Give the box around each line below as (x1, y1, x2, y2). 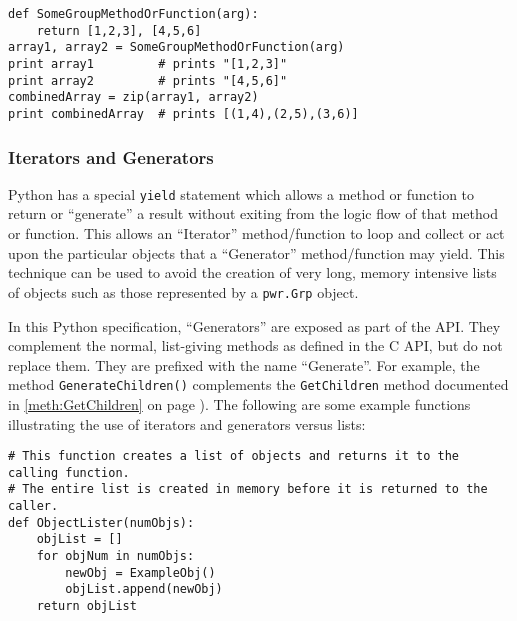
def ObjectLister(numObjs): (8, 515, 195, 530)
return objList (36, 599, 137, 614)
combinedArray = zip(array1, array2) (8, 90, 259, 105)
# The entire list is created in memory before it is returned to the (8, 482, 488, 497)
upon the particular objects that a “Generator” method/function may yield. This (8, 242, 505, 263)
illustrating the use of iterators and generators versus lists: (8, 413, 366, 434)
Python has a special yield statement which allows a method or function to (8, 183, 475, 204)
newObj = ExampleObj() (65, 565, 216, 580)
